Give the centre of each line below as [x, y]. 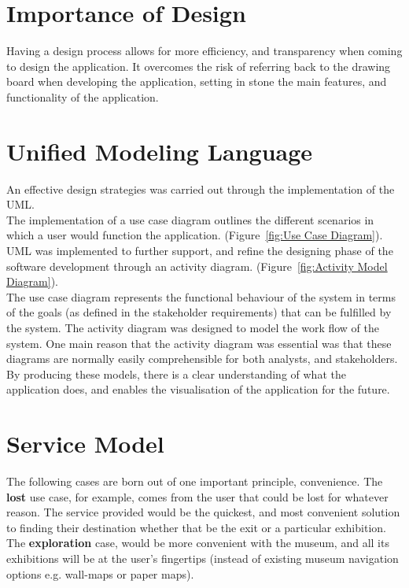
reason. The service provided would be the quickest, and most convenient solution [203, 512]
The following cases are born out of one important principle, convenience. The [195, 481]
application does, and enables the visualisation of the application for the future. [198, 389]
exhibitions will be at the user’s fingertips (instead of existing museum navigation [203, 558]
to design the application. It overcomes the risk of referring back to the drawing [199, 66]
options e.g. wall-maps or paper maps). [100, 573]
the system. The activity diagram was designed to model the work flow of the [193, 327]
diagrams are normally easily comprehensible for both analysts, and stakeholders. [202, 359]
